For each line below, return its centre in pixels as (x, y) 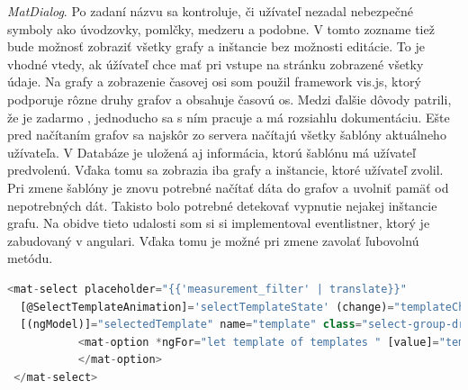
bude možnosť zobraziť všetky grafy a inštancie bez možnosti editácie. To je (216, 46)
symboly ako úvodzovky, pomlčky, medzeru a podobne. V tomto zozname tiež (221, 28)
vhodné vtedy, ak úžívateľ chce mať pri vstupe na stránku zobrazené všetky (216, 63)
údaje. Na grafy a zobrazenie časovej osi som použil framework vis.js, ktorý (214, 82)
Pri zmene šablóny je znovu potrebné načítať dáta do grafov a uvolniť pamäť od (228, 187)
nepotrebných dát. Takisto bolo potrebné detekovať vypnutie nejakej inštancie (222, 205)
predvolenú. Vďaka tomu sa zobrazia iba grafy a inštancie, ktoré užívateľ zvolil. (225, 170)
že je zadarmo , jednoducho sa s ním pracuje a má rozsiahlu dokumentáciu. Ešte (229, 117)
